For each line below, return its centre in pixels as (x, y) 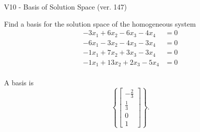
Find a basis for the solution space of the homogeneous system (100, 23)
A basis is (19, 83)
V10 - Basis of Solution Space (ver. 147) (65, 7)
